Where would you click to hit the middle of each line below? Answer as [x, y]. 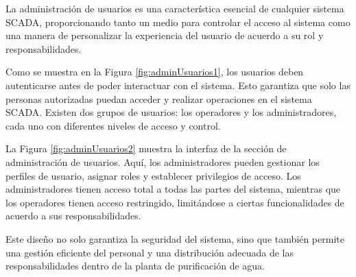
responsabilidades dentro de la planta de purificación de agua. [135, 266]
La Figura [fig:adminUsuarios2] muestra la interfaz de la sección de [146, 148]
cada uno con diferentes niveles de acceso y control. [113, 125]
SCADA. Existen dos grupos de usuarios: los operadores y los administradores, [171, 112]
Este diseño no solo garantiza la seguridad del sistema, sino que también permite [175, 238]
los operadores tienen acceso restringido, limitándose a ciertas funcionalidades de [175, 202]
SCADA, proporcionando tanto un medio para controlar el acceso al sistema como [178, 22]
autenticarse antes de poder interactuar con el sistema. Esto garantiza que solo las [178, 85]
